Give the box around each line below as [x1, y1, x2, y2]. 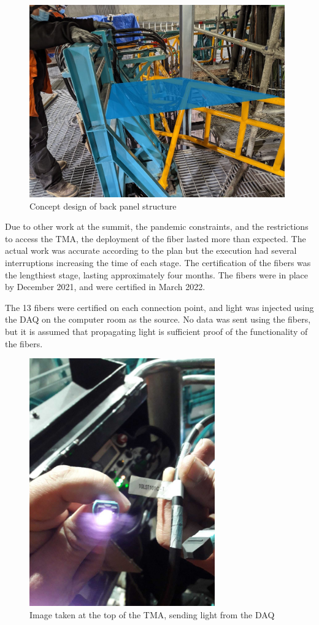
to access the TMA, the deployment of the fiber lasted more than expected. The [5, 232, 306, 245]
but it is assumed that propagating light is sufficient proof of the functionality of [5, 324, 308, 337]
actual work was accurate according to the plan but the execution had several [5, 244, 297, 257]
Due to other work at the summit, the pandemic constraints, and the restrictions [5, 220, 309, 233]
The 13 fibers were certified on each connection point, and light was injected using [5, 301, 314, 313]
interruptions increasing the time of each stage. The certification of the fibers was [5, 256, 311, 269]
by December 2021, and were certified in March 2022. [5, 280, 206, 293]
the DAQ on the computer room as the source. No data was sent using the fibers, [5, 313, 311, 326]
